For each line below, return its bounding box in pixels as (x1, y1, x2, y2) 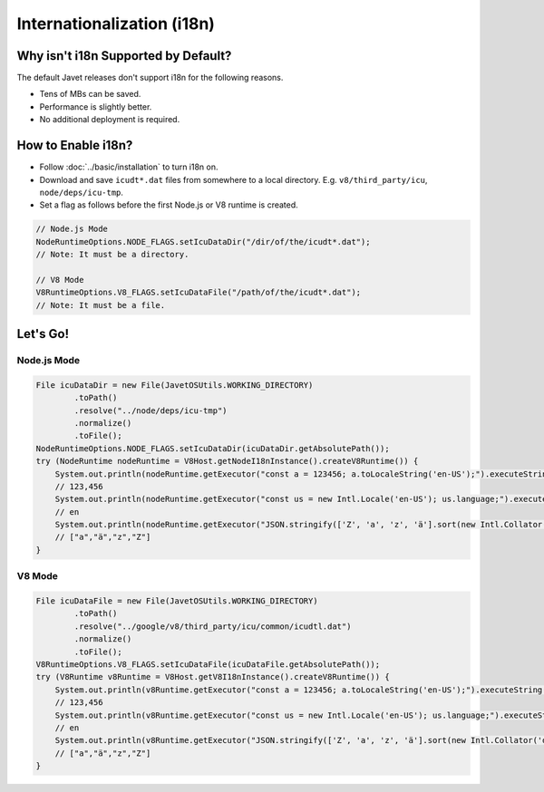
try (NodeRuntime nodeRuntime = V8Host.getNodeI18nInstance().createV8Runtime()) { (35, 456, 419, 467)
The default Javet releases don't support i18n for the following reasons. (16, 72, 284, 83)
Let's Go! (16, 326, 70, 342)
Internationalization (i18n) (16, 14, 215, 34)
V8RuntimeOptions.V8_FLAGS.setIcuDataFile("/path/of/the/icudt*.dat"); (35, 287, 362, 298)
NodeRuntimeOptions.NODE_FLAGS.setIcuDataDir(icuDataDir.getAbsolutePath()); (35, 443, 390, 453)
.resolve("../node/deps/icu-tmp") (73, 405, 228, 416)
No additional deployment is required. (39, 114, 180, 125)
